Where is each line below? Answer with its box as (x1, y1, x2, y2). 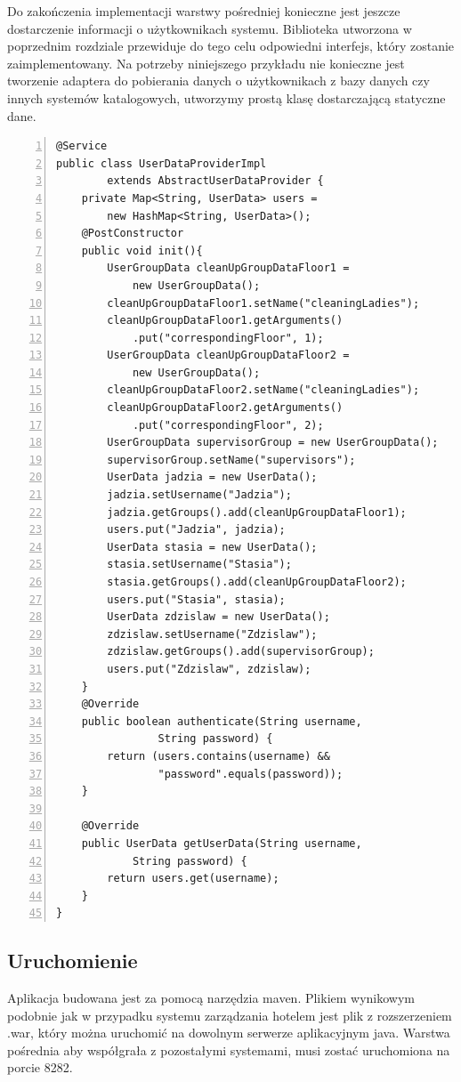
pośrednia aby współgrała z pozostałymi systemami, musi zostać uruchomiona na (7, 1040, 450, 1059)
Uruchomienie (7, 947, 138, 974)
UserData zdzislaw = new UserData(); (107, 610, 330, 624)
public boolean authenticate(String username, (81, 715, 362, 728)
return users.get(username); (107, 872, 279, 885)
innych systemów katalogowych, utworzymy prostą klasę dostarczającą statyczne (7, 88, 446, 107)
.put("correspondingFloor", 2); (132, 418, 324, 432)
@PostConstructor (81, 227, 184, 240)
